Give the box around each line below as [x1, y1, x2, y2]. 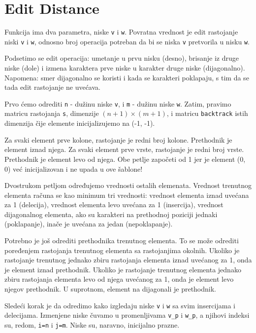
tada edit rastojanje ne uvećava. [4, 82, 100, 92]
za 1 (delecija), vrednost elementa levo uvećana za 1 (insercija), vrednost [4, 199, 224, 210]
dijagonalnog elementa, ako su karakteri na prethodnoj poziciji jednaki [4, 209, 218, 219]
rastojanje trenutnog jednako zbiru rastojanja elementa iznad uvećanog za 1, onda [4, 255, 252, 265]
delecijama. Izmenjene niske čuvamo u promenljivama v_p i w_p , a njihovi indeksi [4, 310, 250, 320]
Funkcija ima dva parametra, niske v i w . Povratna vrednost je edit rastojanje [4, 27, 238, 37]
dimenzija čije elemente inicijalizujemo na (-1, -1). [4, 118, 155, 128]
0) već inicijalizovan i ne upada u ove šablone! [4, 163, 143, 174]
